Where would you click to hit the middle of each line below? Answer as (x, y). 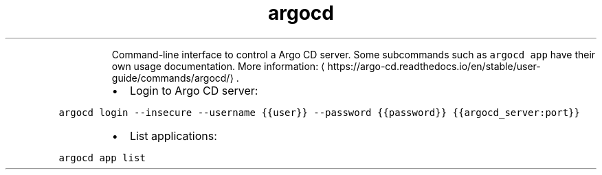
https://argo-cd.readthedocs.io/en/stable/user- (434, 66)
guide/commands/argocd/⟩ (172, 78)
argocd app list (102, 157)
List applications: (173, 136)
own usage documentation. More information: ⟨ (218, 66)
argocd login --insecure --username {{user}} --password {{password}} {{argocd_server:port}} (319, 112)
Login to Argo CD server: (194, 90)
